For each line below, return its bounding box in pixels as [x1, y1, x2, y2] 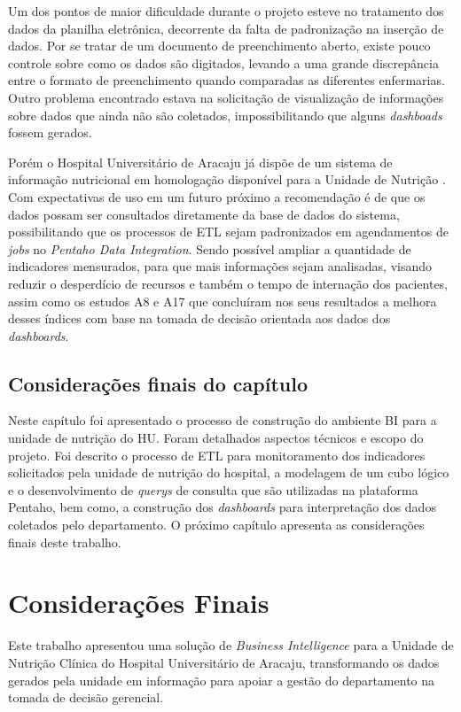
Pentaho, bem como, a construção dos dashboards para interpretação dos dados [8, 498, 436, 516]
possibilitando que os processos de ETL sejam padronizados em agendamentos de [8, 222, 449, 241]
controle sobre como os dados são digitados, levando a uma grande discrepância [8, 53, 439, 72]
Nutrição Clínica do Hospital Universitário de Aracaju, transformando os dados [8, 653, 440, 671]
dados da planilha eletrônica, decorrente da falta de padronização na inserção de [8, 19, 444, 37]
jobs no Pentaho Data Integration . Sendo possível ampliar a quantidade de [8, 239, 411, 258]
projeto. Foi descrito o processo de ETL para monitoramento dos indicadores [8, 445, 426, 464]
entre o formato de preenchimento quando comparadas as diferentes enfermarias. [8, 71, 445, 89]
